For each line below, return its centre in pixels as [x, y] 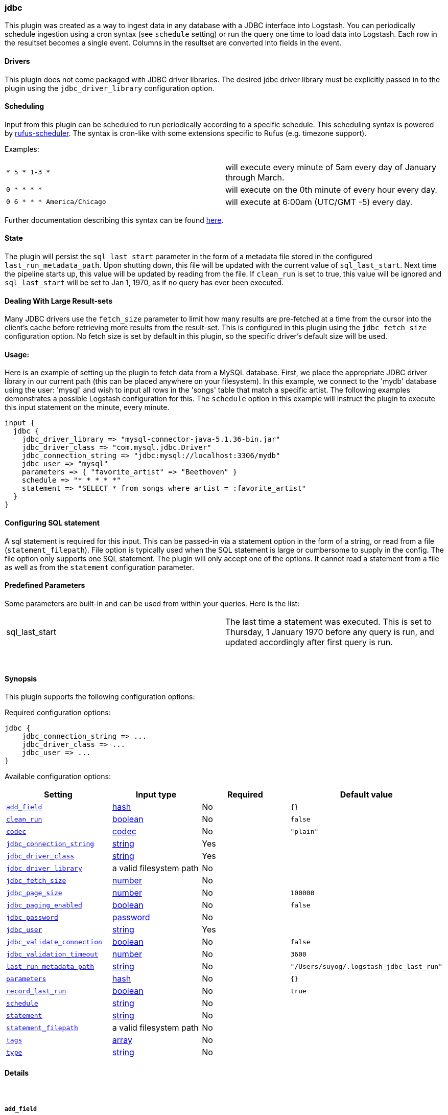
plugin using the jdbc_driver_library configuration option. [110, 88]
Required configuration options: [58, 713]
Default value [366, 795]
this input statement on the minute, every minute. [87, 407]
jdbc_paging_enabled [44, 905]
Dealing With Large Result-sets [59, 301]
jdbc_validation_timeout [52, 954]
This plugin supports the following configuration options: [100, 697]
